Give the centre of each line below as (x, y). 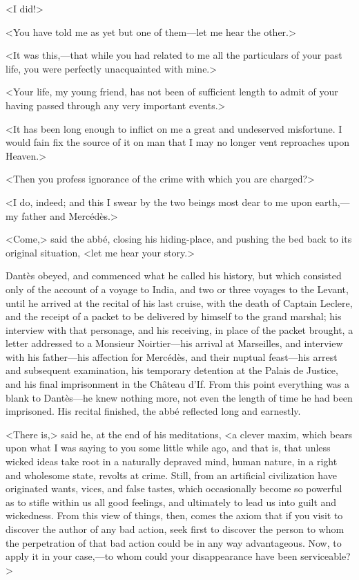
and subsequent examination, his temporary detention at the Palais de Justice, (172, 370)
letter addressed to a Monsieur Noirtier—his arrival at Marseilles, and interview (174, 343)
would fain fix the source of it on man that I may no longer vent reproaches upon (178, 142)
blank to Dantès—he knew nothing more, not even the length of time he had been (179, 397)
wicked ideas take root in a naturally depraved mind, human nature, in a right (172, 461)
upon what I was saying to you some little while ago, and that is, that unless (168, 448)
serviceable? (326, 556)
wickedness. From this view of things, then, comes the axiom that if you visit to (174, 515)
